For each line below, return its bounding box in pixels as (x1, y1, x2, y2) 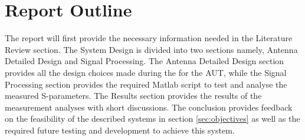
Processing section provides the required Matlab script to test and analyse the (5, 78, 287, 90)
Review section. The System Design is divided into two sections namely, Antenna (5, 43, 298, 55)
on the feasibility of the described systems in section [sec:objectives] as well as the (5, 112, 300, 125)
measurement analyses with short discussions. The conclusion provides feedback (5, 101, 293, 113)
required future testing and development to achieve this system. (5, 124, 235, 136)
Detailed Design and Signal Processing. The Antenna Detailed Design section (5, 55, 284, 67)
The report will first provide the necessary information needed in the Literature (5, 32, 293, 44)
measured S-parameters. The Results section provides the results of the (5, 89, 262, 102)
